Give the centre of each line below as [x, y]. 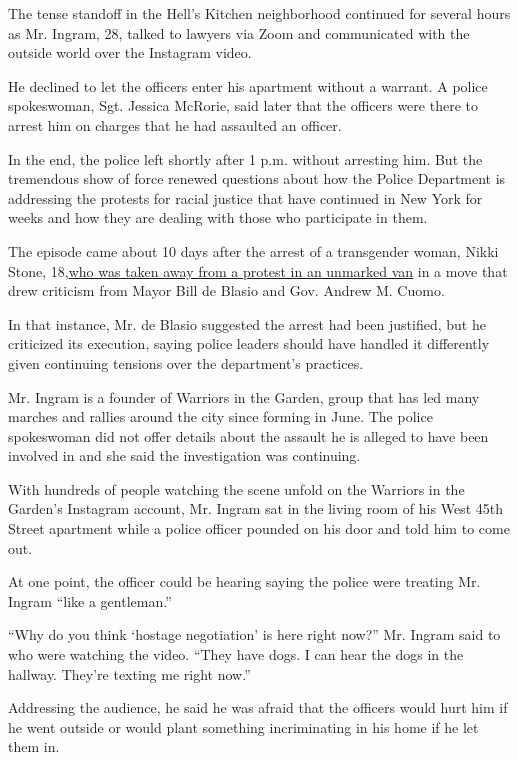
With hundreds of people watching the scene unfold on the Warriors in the [236, 488]
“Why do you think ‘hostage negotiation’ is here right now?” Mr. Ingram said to [254, 634]
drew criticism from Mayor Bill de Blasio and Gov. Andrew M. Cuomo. [226, 290]
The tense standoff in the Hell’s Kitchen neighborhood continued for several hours [259, 13]
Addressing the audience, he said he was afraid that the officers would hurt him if [258, 707]
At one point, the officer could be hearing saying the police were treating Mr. [244, 581]
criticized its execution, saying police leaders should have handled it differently [249, 343]
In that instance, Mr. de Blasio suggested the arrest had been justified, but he [247, 323]
